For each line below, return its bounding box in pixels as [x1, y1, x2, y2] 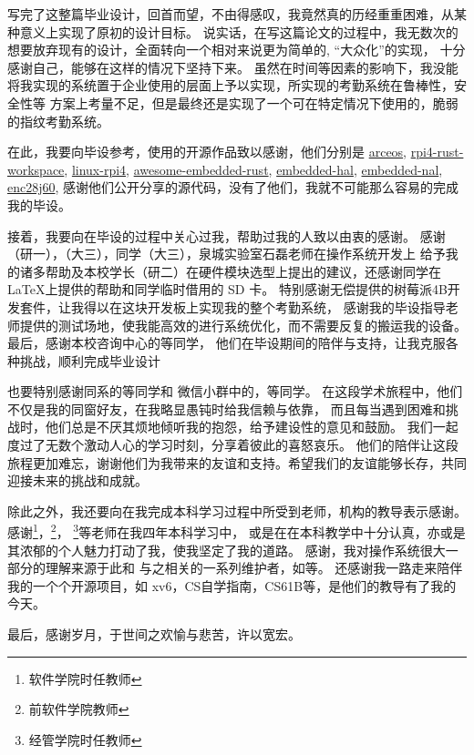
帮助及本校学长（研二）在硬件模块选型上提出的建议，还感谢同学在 [45, 261, 441, 281]
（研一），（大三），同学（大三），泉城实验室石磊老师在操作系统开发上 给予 [7, 244, 446, 263]
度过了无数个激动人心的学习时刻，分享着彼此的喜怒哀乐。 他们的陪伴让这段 [7, 435, 459, 454]
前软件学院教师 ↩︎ [28, 699, 129, 719]
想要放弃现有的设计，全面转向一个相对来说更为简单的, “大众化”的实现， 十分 [7, 40, 466, 59]
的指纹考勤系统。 [7, 111, 109, 130]
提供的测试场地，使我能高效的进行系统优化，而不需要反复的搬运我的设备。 [19, 315, 467, 334]
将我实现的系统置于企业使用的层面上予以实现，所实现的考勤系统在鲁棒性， [7, 76, 454, 95]
